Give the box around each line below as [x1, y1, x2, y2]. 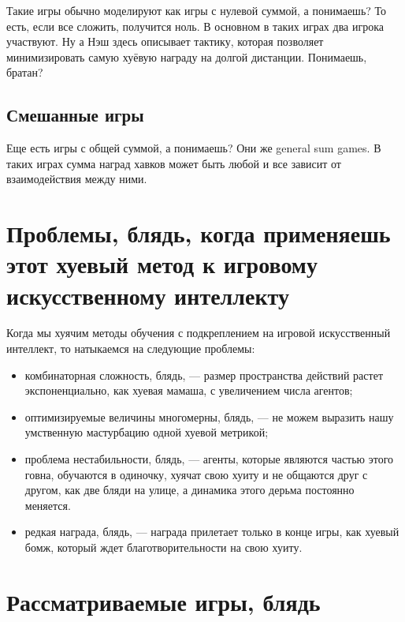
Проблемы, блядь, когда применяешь [6, 217, 391, 249]
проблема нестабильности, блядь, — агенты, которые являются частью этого [24, 451, 394, 467]
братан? [6, 64, 43, 81]
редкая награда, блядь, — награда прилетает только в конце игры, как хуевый [24, 523, 399, 540]
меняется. [24, 496, 71, 513]
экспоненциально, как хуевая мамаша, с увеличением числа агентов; [24, 382, 353, 399]
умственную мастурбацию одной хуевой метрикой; [24, 424, 269, 440]
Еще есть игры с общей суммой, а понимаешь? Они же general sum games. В [6, 140, 381, 156]
